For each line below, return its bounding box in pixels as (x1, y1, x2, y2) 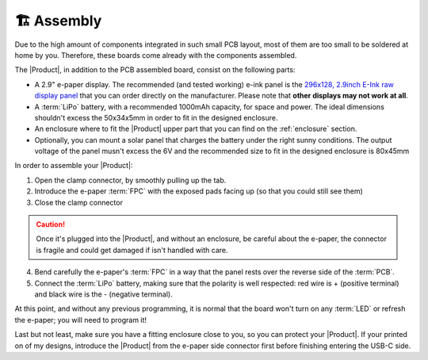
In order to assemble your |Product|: (14, 161, 133, 170)
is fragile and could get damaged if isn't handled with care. (36, 245, 228, 255)
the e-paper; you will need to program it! (14, 315, 147, 324)
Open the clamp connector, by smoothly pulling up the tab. (34, 175, 227, 185)
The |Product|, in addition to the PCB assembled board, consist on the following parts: (14, 65, 296, 75)
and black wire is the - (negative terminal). (34, 289, 174, 299)
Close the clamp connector (34, 197, 123, 207)
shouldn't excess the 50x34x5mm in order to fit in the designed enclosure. (34, 113, 278, 122)
